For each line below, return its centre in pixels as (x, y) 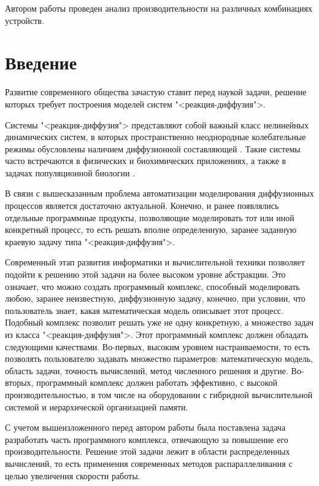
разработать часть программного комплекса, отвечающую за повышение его (147, 439)
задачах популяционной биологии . (70, 172)
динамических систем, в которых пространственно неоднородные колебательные (156, 137)
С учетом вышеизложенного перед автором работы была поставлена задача (145, 427)
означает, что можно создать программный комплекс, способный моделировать (152, 286)
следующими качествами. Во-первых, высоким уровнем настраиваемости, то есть (158, 346)
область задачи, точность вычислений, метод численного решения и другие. (147, 370)
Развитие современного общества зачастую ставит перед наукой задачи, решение (156, 92)
